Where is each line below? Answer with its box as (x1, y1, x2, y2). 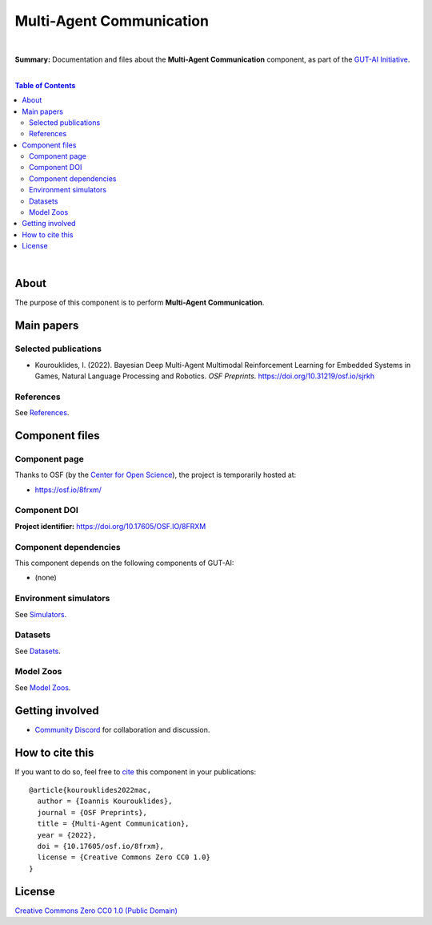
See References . (14, 408, 70, 418)
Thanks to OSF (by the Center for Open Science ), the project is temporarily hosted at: (14, 470, 297, 480)
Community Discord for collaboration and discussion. (34, 725, 210, 734)
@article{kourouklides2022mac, (29, 786, 152, 795)
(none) (34, 573, 58, 583)
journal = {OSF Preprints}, (37, 808, 148, 817)
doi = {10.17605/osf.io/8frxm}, (37, 842, 164, 850)
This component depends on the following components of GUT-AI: (14, 558, 234, 568)
